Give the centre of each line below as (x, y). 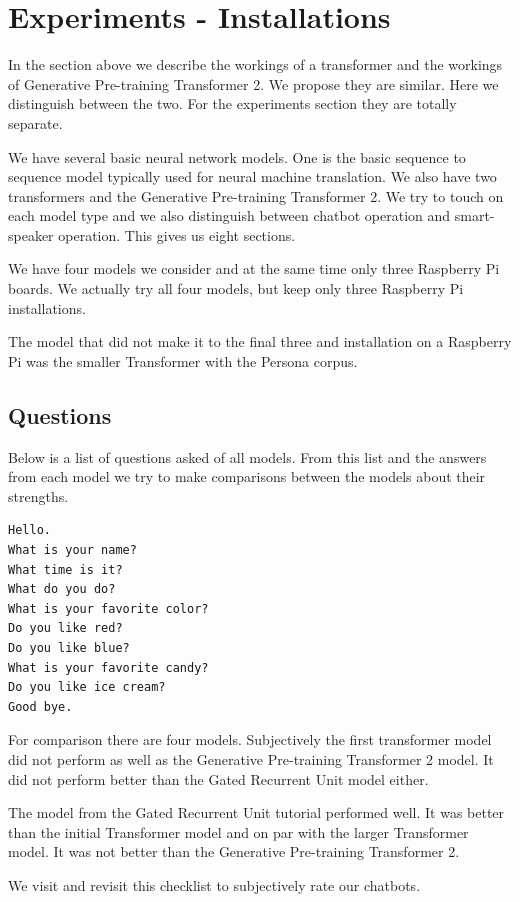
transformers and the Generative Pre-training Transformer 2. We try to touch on (256, 195)
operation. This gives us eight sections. (177, 234)
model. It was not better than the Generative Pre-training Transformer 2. (234, 851)
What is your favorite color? (108, 608)
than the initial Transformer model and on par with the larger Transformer (238, 831)
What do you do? (62, 589)
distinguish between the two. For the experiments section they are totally (232, 103)
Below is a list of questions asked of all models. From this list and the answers (247, 456)
